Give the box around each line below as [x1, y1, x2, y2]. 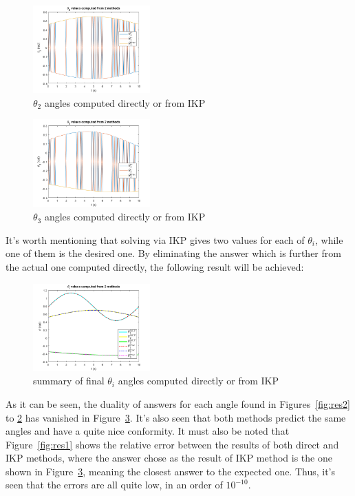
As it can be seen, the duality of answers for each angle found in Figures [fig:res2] [6, 396, 350, 411]
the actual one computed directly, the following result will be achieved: [6, 259, 304, 273]
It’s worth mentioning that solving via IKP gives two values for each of [6, 232, 305, 247]
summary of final [33, 373, 105, 388]
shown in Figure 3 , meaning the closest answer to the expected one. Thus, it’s [6, 464, 336, 478]
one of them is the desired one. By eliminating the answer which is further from [6, 246, 341, 260]
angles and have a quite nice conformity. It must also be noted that [6, 424, 290, 438]
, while [314, 232, 343, 247]
